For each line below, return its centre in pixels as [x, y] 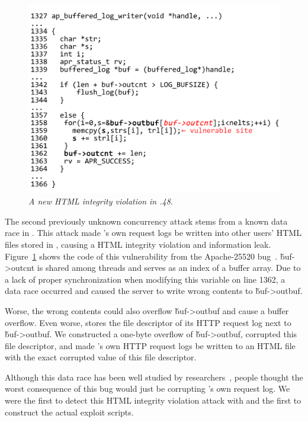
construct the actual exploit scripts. [69, 412]
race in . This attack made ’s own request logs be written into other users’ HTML [153, 233]
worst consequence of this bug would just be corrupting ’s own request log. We [147, 389]
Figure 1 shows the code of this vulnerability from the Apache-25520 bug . [141, 256]
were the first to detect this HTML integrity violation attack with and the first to [153, 400]
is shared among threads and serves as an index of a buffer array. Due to [169, 268]
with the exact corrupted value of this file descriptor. [101, 357]
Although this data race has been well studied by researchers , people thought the [154, 377]
